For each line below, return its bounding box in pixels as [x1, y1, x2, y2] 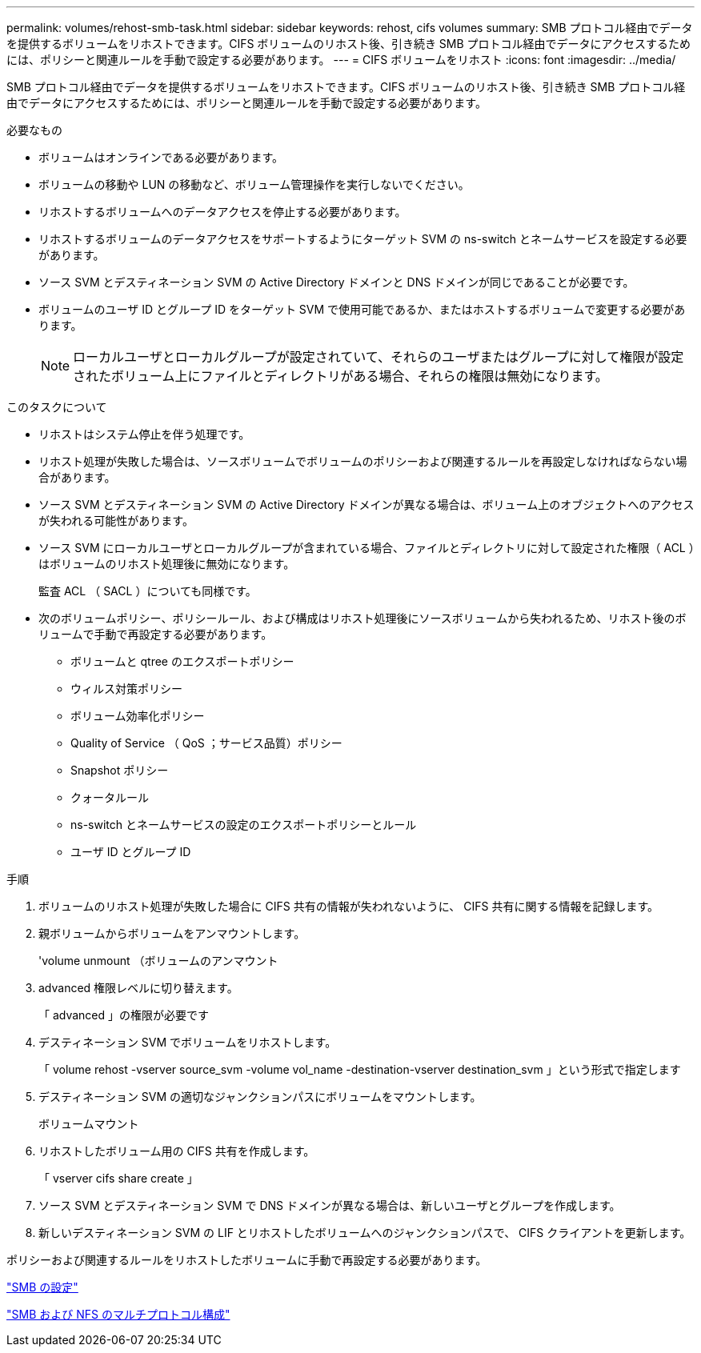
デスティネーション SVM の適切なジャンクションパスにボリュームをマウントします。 [38, 1090, 482, 1103]
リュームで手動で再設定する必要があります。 [38, 627, 273, 641]
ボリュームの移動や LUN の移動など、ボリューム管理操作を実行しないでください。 [38, 178, 470, 191]
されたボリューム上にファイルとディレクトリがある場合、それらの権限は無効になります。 [73, 368, 608, 384]
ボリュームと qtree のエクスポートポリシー [70, 654, 294, 668]
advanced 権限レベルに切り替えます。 [38, 981, 238, 995]
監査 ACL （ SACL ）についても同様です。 [38, 584, 257, 598]
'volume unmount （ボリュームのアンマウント [38, 954, 278, 967]
